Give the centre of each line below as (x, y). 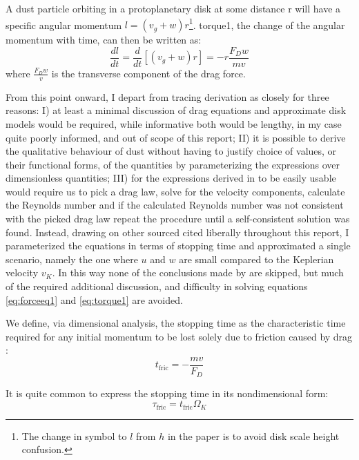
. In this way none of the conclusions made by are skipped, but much (198, 272)
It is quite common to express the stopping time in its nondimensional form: (167, 393)
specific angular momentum (64, 25)
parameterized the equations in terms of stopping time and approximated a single (178, 246)
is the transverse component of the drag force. (148, 73)
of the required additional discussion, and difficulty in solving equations (157, 286)
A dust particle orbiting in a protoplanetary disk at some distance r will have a (173, 8)
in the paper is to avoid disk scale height (253, 435)
